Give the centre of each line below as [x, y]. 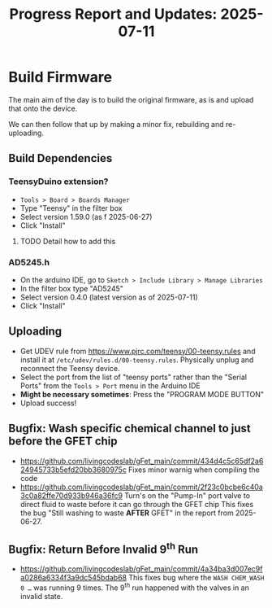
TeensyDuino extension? [58, 182]
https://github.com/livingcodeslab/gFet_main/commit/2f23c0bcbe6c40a [142, 487]
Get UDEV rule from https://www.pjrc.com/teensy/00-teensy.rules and [138, 351]
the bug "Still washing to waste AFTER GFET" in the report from [127, 513]
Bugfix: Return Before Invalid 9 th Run [104, 548]
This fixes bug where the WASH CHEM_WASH [196, 578]
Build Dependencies [60, 158]
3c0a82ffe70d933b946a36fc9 [71, 495]
